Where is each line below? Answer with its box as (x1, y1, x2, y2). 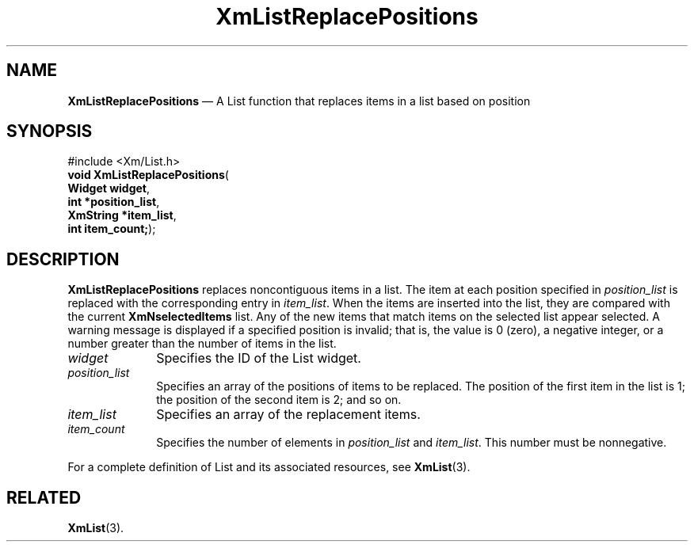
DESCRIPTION (6, 249, 120, 269)
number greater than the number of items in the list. (67, 337, 337, 351)
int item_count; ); (67, 222, 156, 236)
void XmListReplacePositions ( (67, 168, 229, 182)
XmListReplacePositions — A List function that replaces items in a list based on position (67, 93, 531, 108)
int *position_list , (67, 195, 160, 209)
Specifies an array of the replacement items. (156, 406, 421, 423)
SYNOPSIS (6, 121, 93, 142)
